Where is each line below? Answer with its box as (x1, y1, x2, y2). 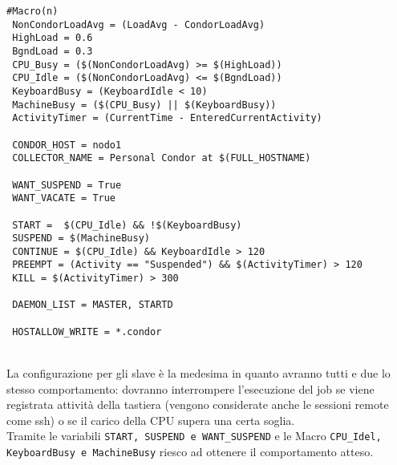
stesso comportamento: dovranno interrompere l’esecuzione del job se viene (6, 380, 375, 397)
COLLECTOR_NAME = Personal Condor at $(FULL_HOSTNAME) (12, 152, 311, 164)
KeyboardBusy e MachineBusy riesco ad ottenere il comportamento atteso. (6, 443, 374, 460)
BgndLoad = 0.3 (12, 45, 93, 57)
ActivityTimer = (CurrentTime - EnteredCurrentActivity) (12, 112, 322, 124)
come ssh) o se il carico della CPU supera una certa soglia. (6, 411, 295, 428)
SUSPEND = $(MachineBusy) (12, 232, 150, 245)
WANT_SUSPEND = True (12, 179, 122, 191)
